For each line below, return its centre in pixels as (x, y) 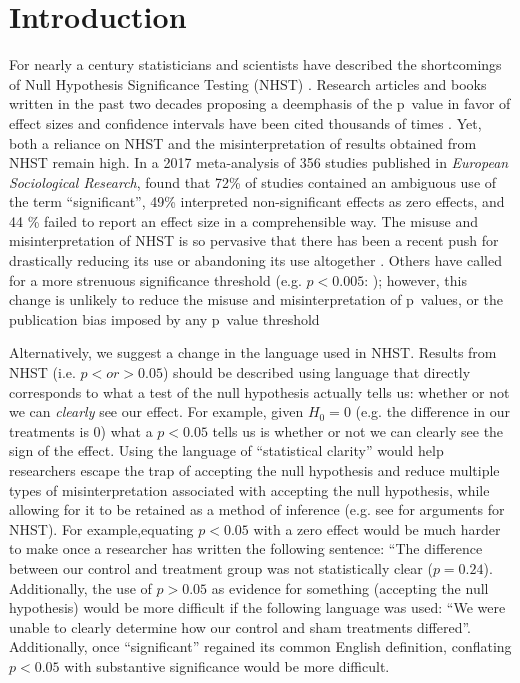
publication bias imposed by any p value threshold (164, 318)
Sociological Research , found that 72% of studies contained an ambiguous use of (253, 181)
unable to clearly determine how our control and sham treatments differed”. (240, 626)
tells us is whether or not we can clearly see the (358, 430)
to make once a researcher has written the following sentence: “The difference (246, 548)
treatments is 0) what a (81, 430)
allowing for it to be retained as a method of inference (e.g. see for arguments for (257, 509)
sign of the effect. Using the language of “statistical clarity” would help (226, 450)
